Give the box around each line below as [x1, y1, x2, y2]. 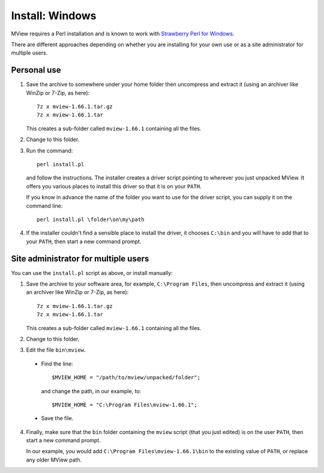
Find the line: [41, 360, 73, 367]
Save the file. [41, 415, 74, 422]
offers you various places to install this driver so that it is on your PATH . [26, 182, 202, 190]
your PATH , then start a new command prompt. [26, 238, 142, 245]
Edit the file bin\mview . [26, 346, 86, 354]
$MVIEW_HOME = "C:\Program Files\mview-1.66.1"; [52, 401, 197, 408]
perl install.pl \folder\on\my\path [37, 216, 145, 223]
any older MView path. [26, 456, 82, 463]
